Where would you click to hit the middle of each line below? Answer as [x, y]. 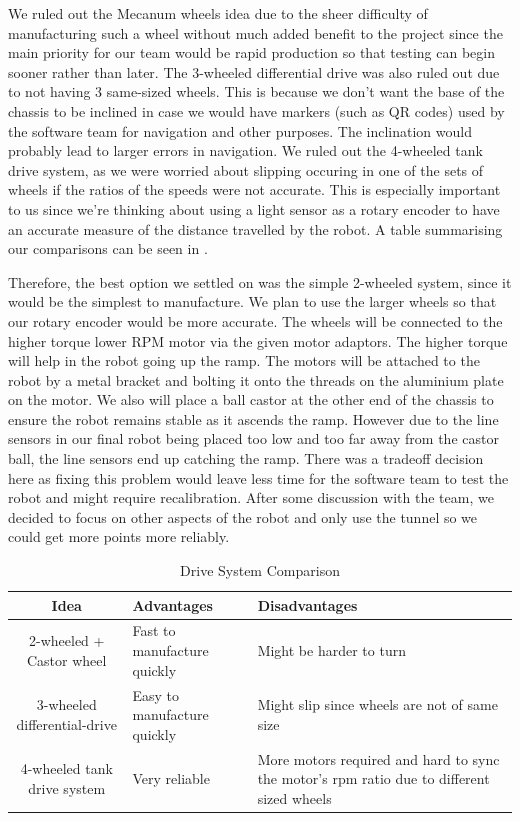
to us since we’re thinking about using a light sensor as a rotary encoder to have [254, 208]
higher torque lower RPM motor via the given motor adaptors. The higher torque [258, 340]
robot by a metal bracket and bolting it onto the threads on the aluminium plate [256, 379]
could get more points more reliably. [119, 536]
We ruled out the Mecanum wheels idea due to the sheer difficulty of [218, 13]
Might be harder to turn [331, 650]
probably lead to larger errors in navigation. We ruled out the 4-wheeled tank [245, 150]
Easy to [156, 694]
